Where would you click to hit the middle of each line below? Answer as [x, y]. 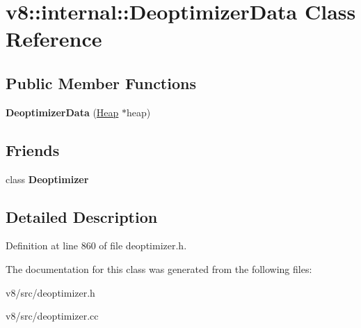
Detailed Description [82, 216]
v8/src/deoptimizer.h [50, 292]
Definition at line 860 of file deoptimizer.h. [96, 245]
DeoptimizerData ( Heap [62, 112]
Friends [33, 149]
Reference [54, 39]
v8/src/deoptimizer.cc [52, 316]
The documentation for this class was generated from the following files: [159, 268]
